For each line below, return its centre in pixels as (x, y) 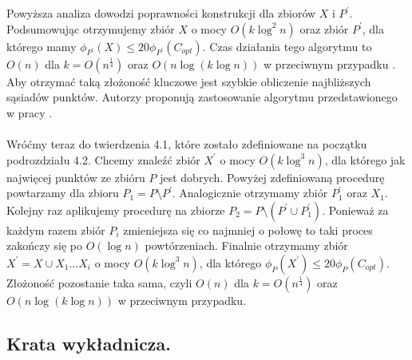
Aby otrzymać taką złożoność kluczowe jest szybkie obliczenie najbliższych (189, 81)
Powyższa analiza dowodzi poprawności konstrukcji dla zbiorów (161, 13)
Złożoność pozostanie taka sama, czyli (99, 282)
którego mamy (42, 46)
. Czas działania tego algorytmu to (287, 46)
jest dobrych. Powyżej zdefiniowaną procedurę (272, 177)
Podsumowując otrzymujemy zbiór (91, 28)
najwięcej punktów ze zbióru (76, 177)
